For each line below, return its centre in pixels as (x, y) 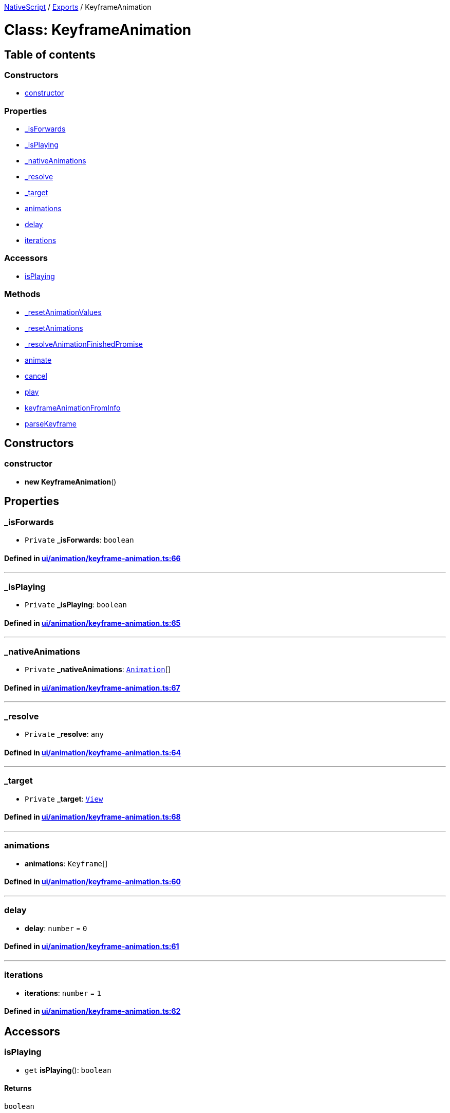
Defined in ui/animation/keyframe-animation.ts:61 (92, 947)
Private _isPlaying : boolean (76, 604)
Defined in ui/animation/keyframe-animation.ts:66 (92, 558)
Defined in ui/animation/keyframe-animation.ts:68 (92, 817)
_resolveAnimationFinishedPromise (84, 344)
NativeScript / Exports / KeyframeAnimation (78, 7)
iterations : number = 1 (63, 993)
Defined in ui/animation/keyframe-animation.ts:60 (93, 882)
